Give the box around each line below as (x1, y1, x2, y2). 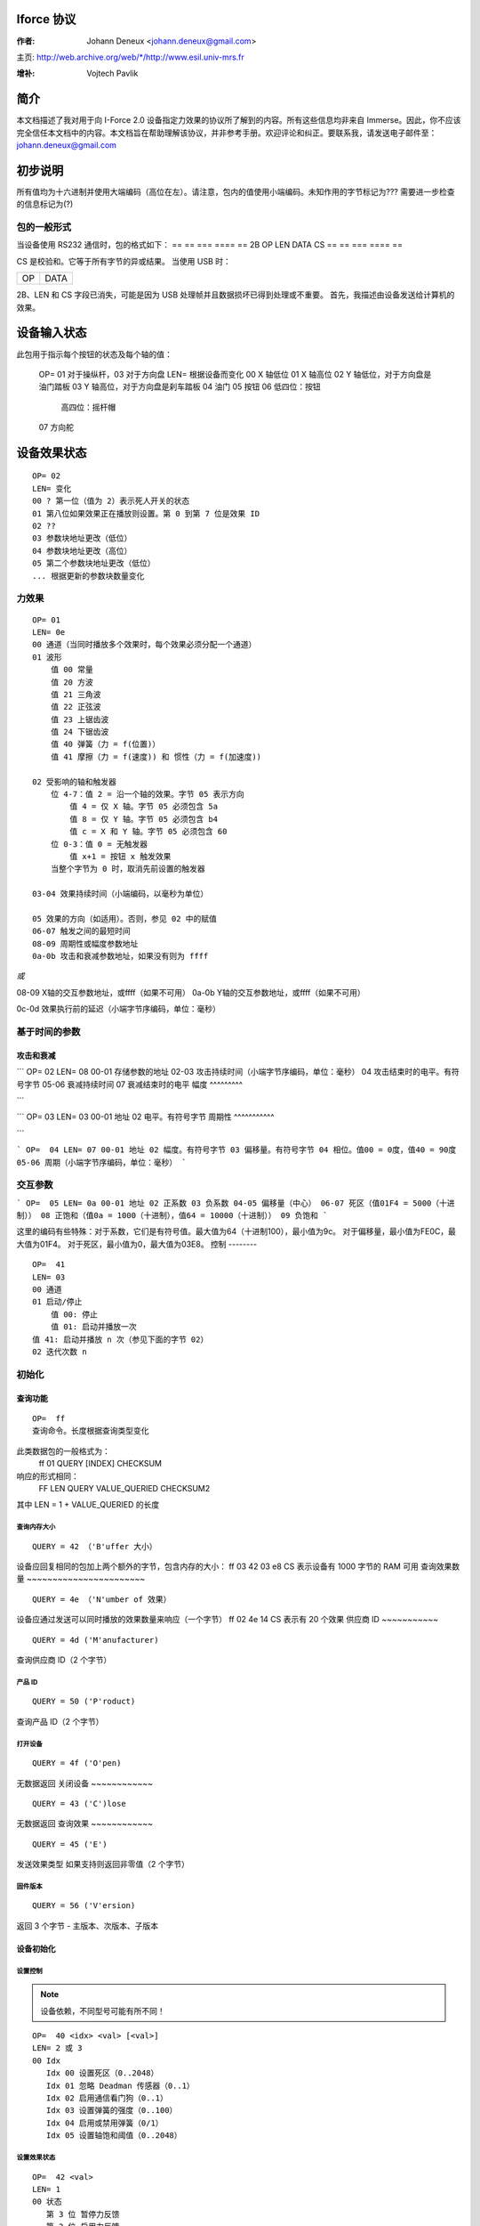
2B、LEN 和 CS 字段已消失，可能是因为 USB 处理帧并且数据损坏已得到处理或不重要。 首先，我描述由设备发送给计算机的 (16, 289, 455, 300)
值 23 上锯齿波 (50, 714, 109, 725)
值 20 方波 (50, 677, 93, 687)
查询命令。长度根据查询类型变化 (32, 1426, 149, 1436)
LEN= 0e (32, 627, 66, 637)
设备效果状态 (16, 445, 87, 460)
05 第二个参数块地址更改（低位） (32, 558, 156, 569)
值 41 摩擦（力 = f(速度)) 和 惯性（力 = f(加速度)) (50, 751, 262, 761)
